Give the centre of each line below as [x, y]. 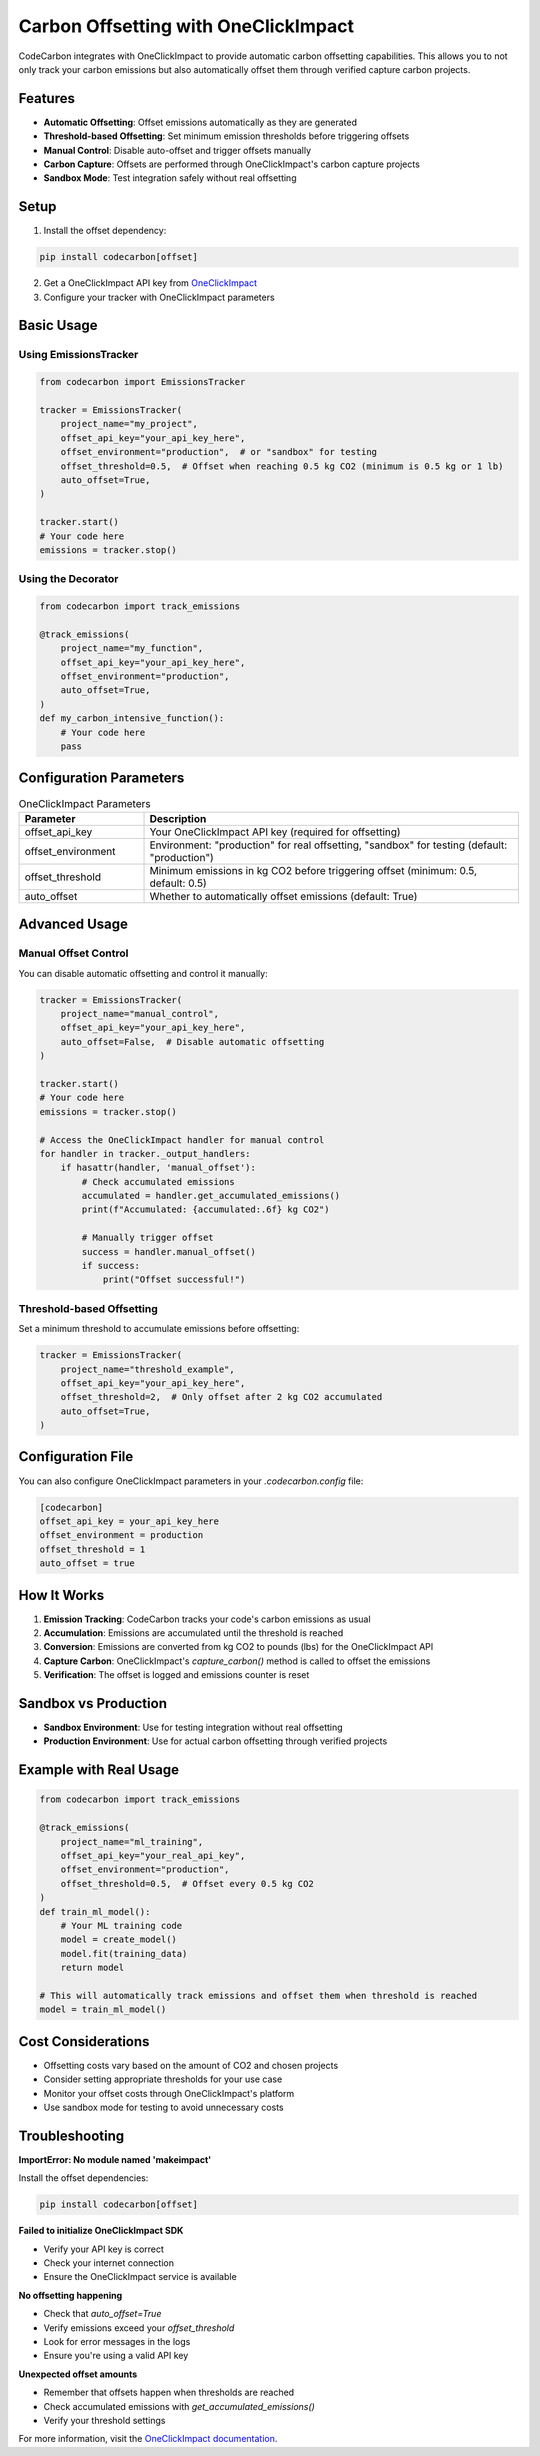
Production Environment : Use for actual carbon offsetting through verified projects [215, 1741]
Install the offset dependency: [105, 231]
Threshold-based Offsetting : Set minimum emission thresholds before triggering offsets [226, 136]
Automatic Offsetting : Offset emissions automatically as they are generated [200, 122]
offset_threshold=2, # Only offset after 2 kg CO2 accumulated [221, 1397]
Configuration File [76, 1456]
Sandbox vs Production [92, 1703]
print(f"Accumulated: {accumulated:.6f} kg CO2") [205, 1209]
